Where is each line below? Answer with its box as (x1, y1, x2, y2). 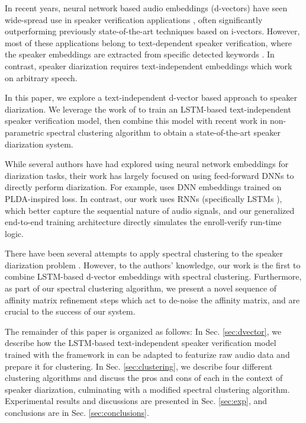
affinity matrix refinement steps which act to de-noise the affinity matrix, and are (5, 293, 300, 306)
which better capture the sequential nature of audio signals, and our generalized (5, 204, 295, 216)
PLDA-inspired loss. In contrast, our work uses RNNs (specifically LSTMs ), (5, 192, 282, 204)
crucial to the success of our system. (5, 305, 136, 318)
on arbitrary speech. (5, 71, 78, 84)
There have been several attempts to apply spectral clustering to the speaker (5, 247, 283, 259)
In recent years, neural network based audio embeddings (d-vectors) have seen (5, 2, 288, 14)
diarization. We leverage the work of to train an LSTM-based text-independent (5, 102, 291, 115)
